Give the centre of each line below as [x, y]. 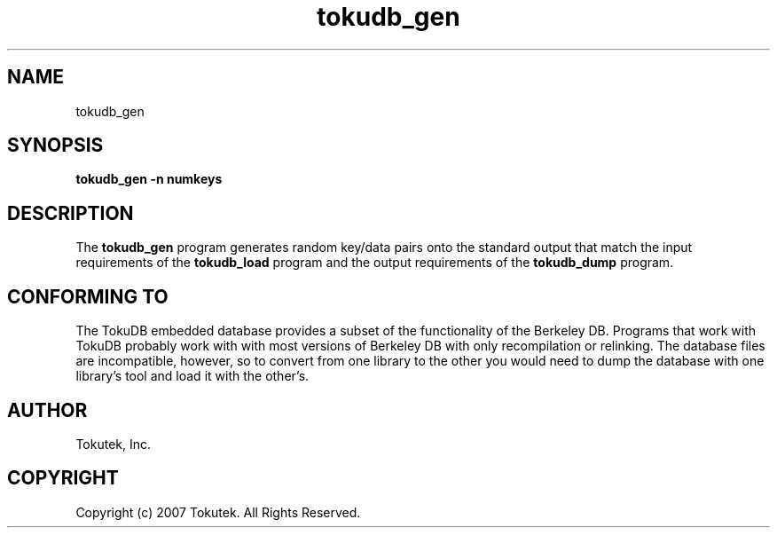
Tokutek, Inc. [114, 444]
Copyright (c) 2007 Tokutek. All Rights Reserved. [218, 512]
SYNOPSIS [55, 146]
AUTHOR [47, 410]
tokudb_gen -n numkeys [149, 179]
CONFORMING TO [88, 296]
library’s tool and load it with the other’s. [192, 376]
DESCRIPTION [71, 213]
